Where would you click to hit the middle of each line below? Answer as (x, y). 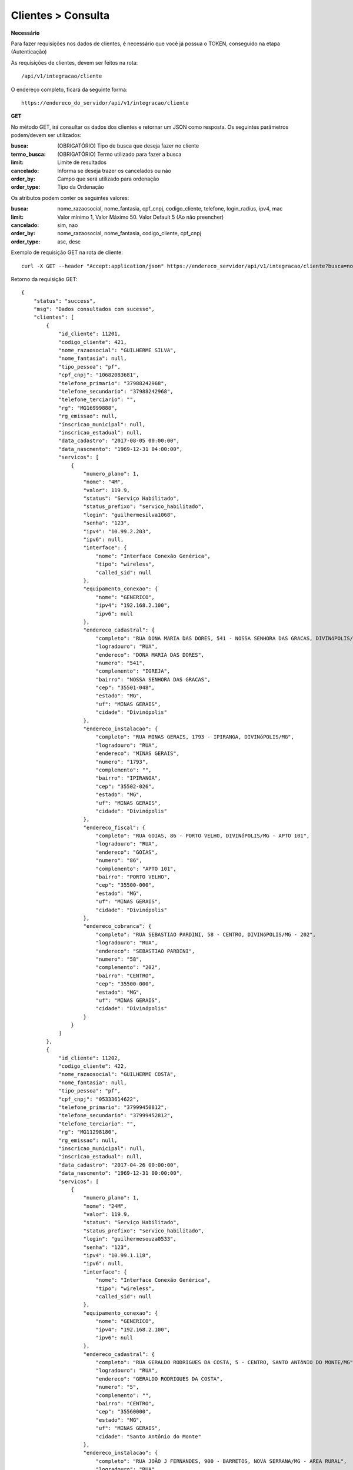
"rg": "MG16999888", (88, 408)
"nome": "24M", (105, 1206)
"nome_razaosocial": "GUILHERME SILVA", (117, 350)
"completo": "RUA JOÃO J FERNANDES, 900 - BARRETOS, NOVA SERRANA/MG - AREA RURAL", (221, 1461)
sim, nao (68, 225)
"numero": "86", (119, 861)
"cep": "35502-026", (125, 786)
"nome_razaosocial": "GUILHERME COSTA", (117, 1074)
